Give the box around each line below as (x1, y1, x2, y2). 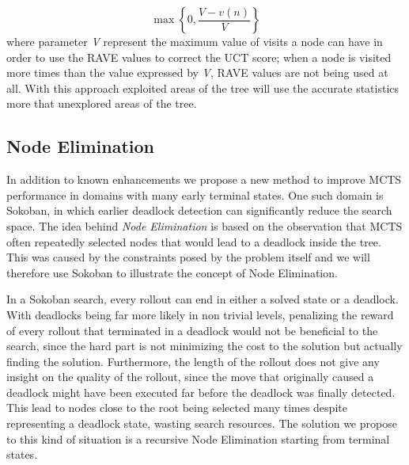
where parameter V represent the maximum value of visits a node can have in (6, 33, 383, 49)
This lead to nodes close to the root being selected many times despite (6, 399, 347, 416)
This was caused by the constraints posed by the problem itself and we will (6, 249, 370, 265)
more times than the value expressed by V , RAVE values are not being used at (6, 64, 388, 81)
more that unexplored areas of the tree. (6, 95, 197, 112)
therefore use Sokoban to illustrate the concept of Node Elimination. (6, 264, 338, 280)
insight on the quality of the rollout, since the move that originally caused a (6, 368, 374, 385)
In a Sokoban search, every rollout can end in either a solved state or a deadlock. (6, 291, 399, 307)
